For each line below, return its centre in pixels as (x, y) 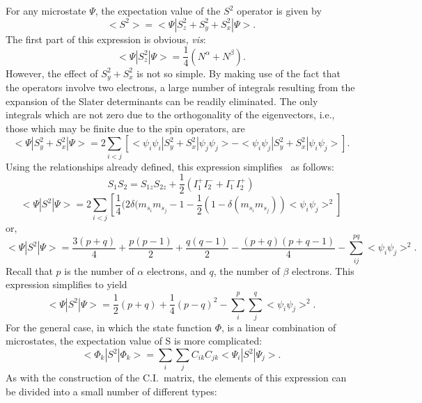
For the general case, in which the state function (109, 327)
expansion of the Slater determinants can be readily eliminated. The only (162, 101)
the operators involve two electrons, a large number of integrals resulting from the (180, 87)
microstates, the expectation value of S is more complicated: (134, 341)
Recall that (29, 270)
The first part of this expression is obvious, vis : (106, 39)
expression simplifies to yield (67, 284)
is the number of (99, 270)
